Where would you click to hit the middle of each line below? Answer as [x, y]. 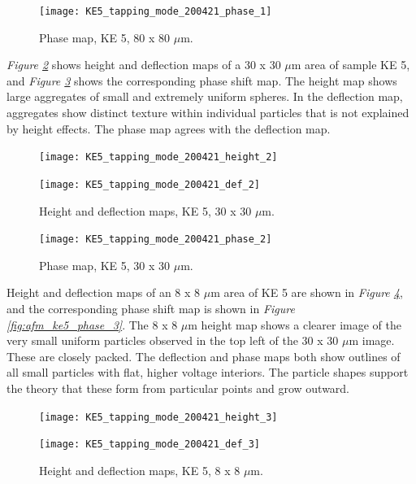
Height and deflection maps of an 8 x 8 [104, 292]
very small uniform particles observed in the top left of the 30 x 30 [173, 340]
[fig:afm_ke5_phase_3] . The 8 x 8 [92, 324]
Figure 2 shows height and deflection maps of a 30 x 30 [144, 65]
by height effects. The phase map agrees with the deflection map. [169, 128]
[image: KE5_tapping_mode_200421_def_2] [150, 184]
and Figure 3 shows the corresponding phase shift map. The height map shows [202, 80]
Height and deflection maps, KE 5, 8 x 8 [140, 470]
